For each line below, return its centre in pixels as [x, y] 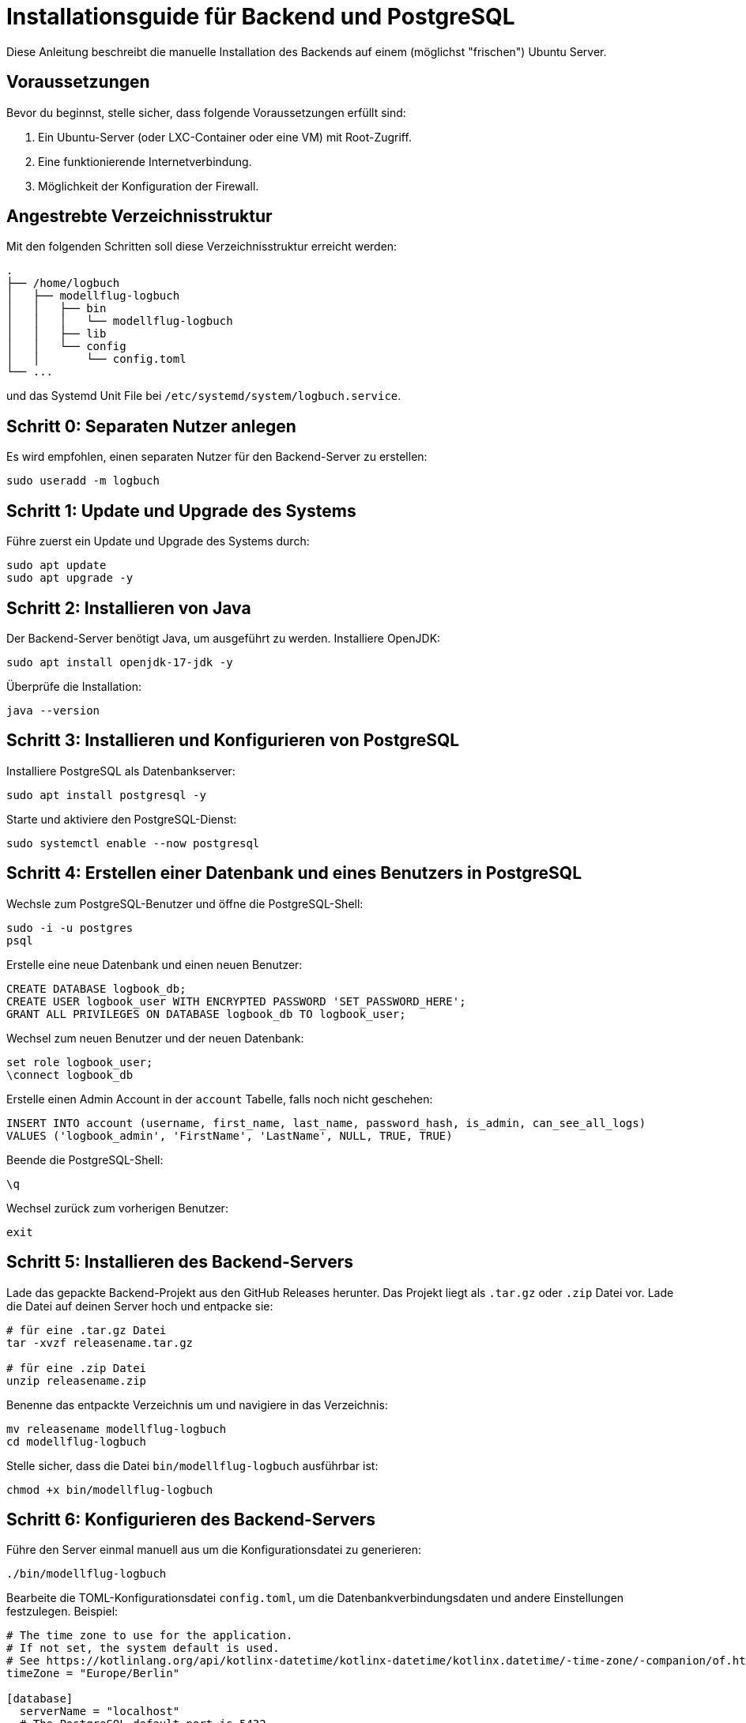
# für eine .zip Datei [77, 1368]
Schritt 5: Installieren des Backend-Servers [180, 1262]
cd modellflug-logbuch [77, 1441]
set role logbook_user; [80, 1062]
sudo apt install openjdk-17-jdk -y [120, 662]
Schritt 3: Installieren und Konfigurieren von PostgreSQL [233, 741]
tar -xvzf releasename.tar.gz [100, 1342]
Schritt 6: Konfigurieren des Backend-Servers [191, 1519]
